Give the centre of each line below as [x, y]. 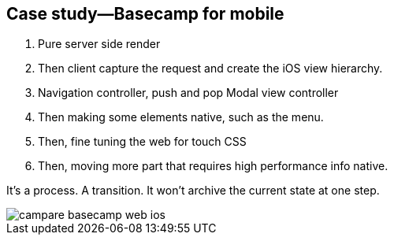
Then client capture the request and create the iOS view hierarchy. [210, 69]
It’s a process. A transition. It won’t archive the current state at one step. [193, 191]
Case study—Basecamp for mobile [145, 14]
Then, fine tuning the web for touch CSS [142, 142]
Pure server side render [99, 44]
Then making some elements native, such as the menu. [181, 117]
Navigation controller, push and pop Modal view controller [188, 93]
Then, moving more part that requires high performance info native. [213, 166]
